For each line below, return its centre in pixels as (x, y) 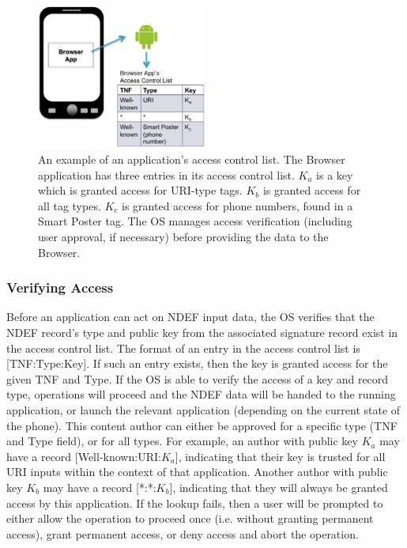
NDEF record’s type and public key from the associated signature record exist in (202, 333)
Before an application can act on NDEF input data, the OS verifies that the (190, 317)
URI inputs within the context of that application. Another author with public (197, 472)
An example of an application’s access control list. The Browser (192, 159)
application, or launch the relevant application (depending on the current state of (203, 410)
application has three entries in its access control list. (166, 174)
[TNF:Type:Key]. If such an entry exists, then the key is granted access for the (197, 363)
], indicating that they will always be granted (279, 487)
